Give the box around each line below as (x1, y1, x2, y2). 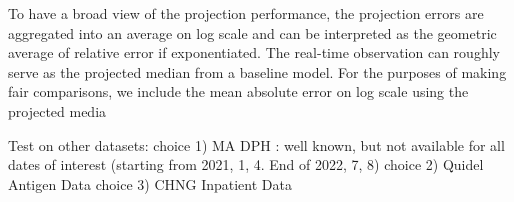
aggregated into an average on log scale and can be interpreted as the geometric (8, 22, 497, 43)
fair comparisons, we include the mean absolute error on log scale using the (8, 81, 469, 102)
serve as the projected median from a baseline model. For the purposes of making (8, 61, 507, 82)
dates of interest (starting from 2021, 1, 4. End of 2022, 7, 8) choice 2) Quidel (8, 154, 484, 175)
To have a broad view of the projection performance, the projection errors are (8, 3, 484, 23)
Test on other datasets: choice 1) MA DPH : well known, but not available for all (8, 134, 505, 155)
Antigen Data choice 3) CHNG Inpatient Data (8, 173, 292, 194)
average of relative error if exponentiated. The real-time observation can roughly (8, 42, 500, 63)
